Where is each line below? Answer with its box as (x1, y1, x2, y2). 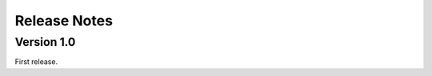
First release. (14, 57, 58, 66)
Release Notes (14, 12, 114, 29)
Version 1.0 (14, 35, 76, 49)
